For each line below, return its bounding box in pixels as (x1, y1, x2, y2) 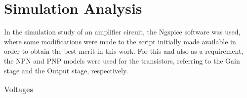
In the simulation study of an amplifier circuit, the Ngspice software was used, (4, 27, 241, 37)
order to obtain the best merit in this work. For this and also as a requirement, (4, 46, 244, 56)
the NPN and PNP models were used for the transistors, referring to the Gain (4, 55, 240, 65)
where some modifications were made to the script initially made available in (4, 36, 236, 46)
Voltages (4, 83, 33, 95)
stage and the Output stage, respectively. (4, 65, 128, 75)
